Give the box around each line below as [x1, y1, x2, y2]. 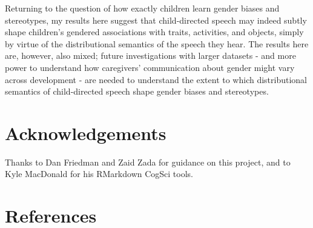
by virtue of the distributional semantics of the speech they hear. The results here [5, 37, 309, 50]
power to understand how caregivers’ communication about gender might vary [5, 61, 295, 73]
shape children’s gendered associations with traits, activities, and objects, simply [5, 25, 304, 38]
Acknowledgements [5, 120, 166, 145]
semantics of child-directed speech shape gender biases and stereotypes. [5, 85, 269, 98]
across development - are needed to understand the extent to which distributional [5, 73, 308, 85]
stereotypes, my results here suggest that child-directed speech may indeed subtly [5, 13, 307, 26]
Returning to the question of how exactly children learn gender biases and [5, 2, 280, 14]
